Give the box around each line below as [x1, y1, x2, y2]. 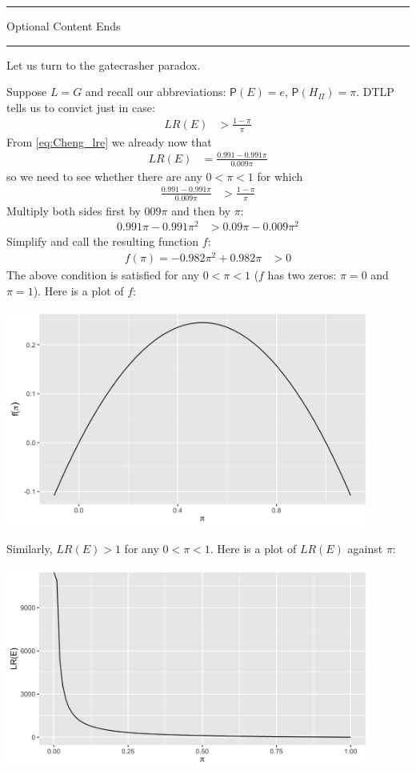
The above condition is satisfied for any [6, 267, 199, 283]
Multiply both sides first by [6, 202, 141, 219]
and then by [171, 202, 231, 219]
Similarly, [6, 540, 53, 557]
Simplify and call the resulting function [6, 233, 199, 250]
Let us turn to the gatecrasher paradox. [6, 56, 201, 73]
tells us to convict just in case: [6, 98, 155, 115]
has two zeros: [267, 267, 337, 283]
